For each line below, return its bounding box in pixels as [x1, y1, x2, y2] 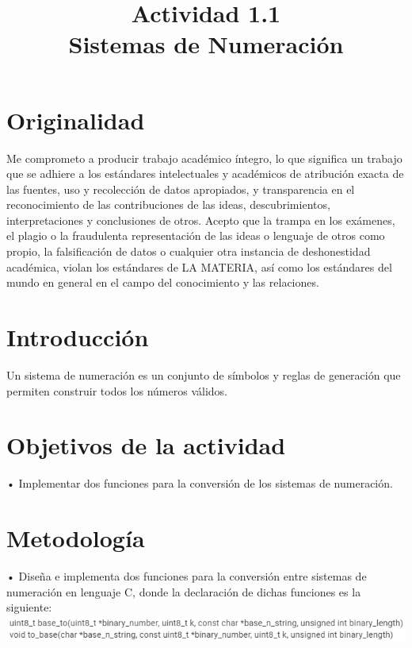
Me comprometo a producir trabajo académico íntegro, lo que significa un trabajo [6, 149, 402, 166]
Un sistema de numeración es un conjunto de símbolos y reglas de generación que [6, 366, 401, 383]
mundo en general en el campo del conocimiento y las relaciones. [6, 274, 319, 291]
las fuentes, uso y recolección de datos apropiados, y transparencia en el [6, 180, 355, 197]
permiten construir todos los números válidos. [6, 382, 227, 399]
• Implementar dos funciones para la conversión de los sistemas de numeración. [6, 475, 393, 492]
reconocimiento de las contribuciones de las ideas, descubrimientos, [6, 196, 330, 213]
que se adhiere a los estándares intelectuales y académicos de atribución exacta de [6, 165, 404, 182]
